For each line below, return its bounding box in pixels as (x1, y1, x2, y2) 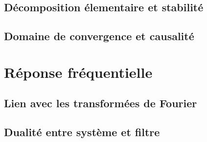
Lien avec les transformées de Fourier (4, 95, 197, 111)
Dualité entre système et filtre (4, 124, 160, 140)
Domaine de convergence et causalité (4, 28, 194, 44)
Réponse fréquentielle (4, 62, 153, 82)
